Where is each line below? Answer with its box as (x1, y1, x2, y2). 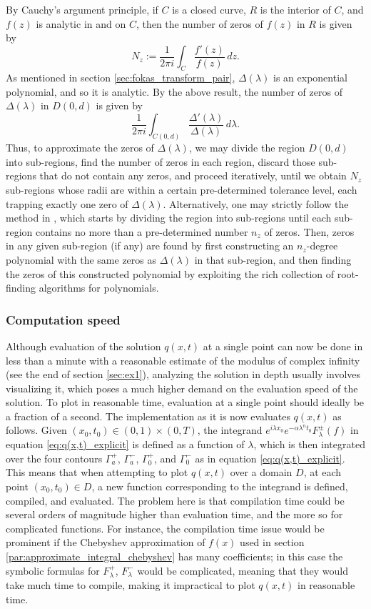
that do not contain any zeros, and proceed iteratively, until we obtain (39, 168, 347, 183)
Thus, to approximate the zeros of (6, 140, 154, 155)
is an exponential (273, 70, 347, 85)
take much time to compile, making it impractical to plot (6, 577, 255, 592)
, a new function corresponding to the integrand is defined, (91, 478, 348, 493)
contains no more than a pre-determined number (36, 224, 248, 239)
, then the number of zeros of (136, 16, 263, 31)
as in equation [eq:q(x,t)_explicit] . (195, 450, 345, 465)
